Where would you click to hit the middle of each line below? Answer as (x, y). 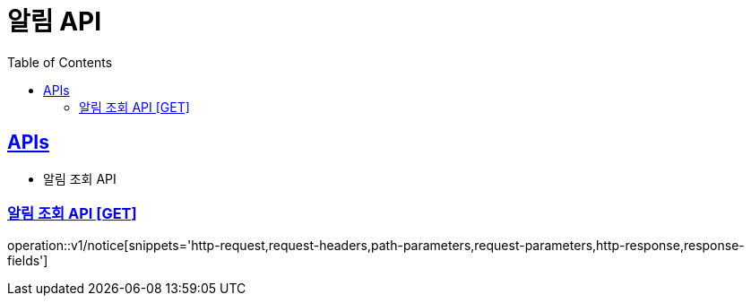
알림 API (55, 22)
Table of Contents (60, 62)
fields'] (28, 261)
